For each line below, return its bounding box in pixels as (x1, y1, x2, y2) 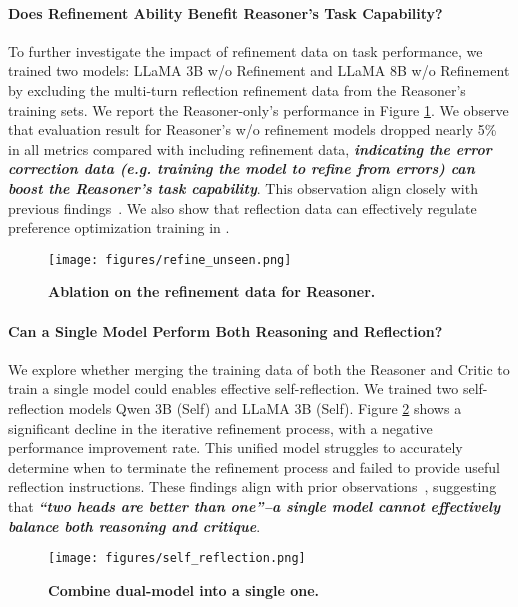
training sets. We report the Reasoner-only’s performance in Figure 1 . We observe (8, 99, 509, 120)
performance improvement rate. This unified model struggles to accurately (8, 437, 463, 458)
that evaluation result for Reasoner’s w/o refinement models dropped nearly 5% (8, 119, 497, 140)
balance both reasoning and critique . (8, 515, 261, 536)
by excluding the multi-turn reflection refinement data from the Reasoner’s (8, 79, 466, 100)
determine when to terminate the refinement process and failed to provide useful (8, 456, 500, 477)
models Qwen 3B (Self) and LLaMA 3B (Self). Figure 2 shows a (68, 397, 462, 418)
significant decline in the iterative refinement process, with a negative (8, 417, 433, 438)
